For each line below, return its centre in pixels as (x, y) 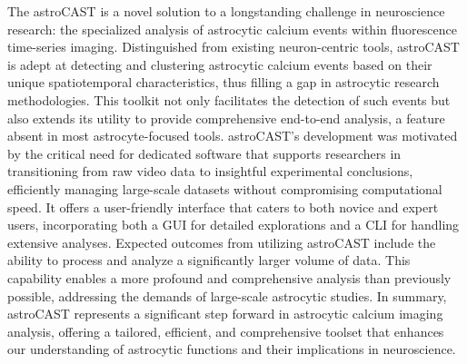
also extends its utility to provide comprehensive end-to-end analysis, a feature (226, 118)
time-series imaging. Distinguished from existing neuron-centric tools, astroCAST (233, 47)
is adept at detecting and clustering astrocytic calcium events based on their (220, 64)
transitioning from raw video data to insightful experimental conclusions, (210, 171)
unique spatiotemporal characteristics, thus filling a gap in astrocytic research (224, 82)
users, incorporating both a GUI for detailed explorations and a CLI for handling (233, 225)
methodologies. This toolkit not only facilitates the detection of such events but (229, 99)
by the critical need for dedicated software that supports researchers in (204, 153)
